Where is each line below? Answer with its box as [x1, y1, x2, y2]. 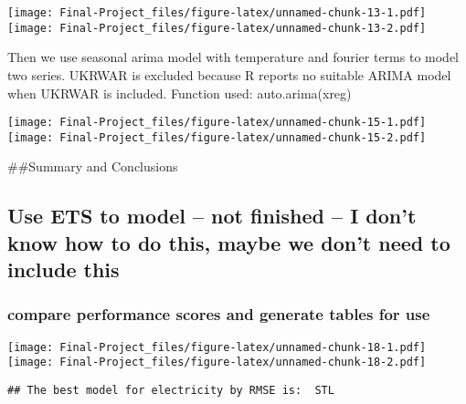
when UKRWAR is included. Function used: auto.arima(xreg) [7, 83, 352, 102]
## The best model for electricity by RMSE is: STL [7, 384, 334, 398]
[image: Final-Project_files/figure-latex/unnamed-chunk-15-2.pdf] [7, 130, 427, 144]
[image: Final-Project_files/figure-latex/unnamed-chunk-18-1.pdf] [7, 340, 427, 354]
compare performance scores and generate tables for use [7, 303, 430, 326]
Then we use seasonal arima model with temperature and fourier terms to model [7, 47, 460, 67]
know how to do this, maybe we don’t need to [7, 228, 450, 256]
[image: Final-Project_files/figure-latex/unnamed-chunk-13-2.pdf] [7, 21, 427, 35]
